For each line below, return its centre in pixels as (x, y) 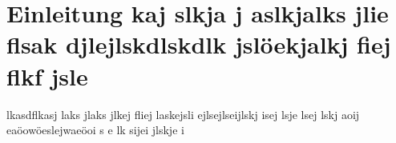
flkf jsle (47, 75)
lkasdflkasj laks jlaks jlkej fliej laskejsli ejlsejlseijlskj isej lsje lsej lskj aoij (183, 114)
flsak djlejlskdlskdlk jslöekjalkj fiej (199, 44)
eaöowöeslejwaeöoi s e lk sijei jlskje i (95, 130)
